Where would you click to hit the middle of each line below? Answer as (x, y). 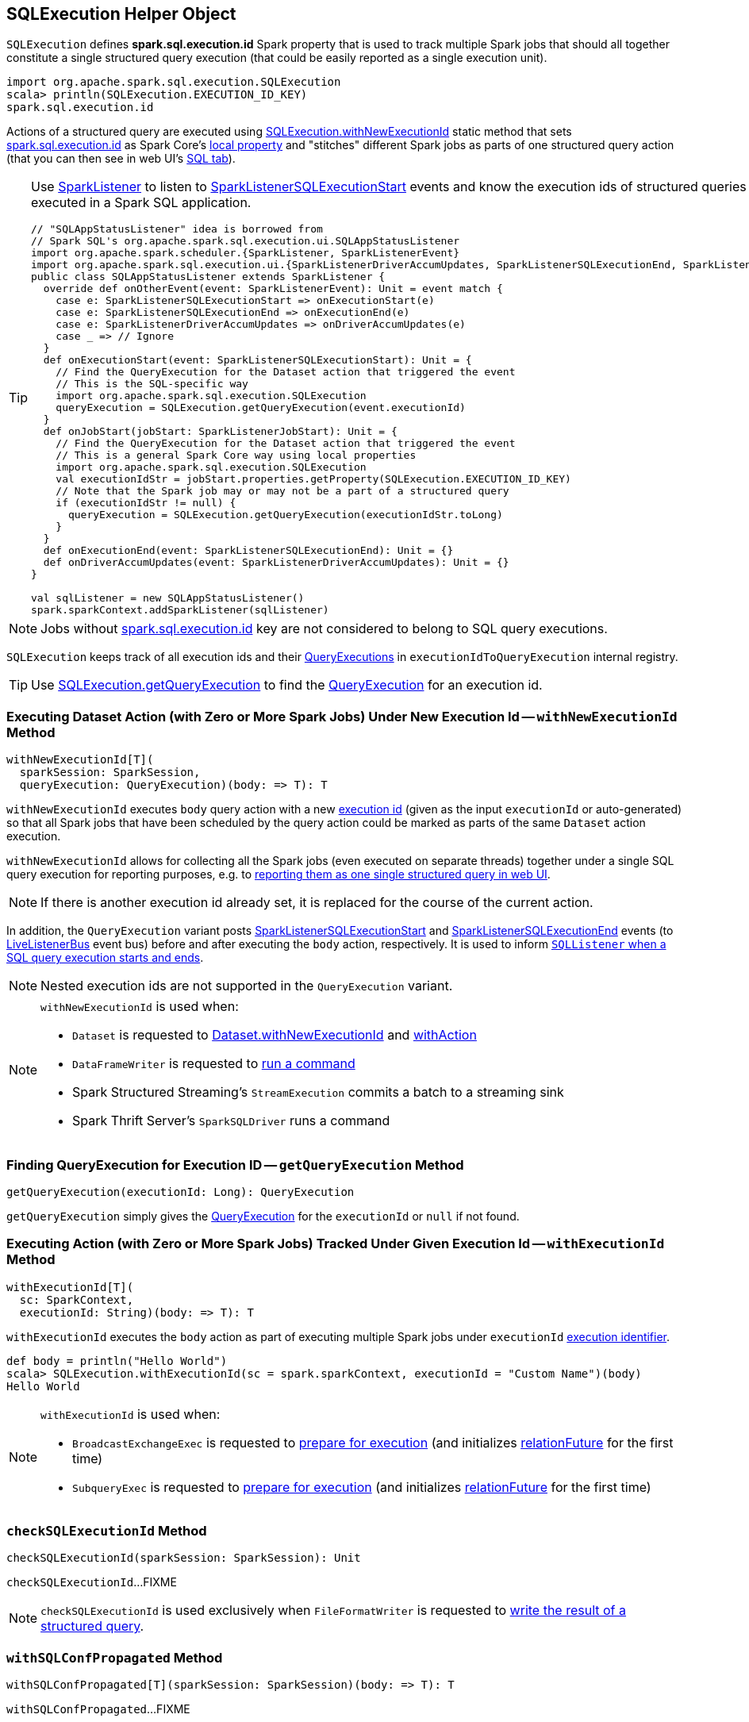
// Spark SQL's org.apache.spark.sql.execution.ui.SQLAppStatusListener (246, 241)
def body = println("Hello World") (117, 1361)
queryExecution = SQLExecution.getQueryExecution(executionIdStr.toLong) (285, 515)
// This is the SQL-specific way (152, 384)
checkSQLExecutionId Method (107, 1531)
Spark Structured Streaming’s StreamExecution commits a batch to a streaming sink (318, 1092)
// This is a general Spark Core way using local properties (236, 455)
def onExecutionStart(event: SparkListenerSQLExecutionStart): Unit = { (257, 360)
